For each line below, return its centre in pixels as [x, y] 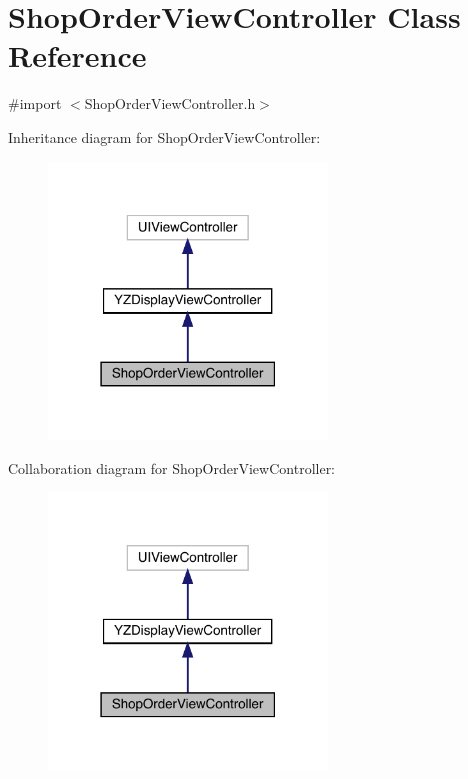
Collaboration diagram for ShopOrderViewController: [172, 467]
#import [35, 103]
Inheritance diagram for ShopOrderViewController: [164, 136]
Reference [77, 55]
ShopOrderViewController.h [170, 103]
